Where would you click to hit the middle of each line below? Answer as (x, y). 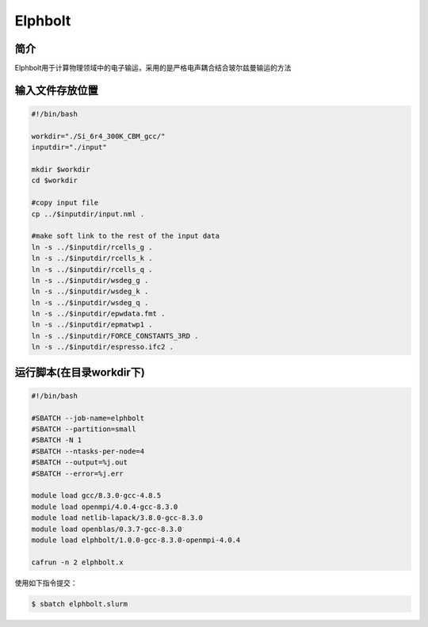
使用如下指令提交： (46, 583)
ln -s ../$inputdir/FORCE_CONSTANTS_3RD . (115, 336)
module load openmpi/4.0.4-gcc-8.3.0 (105, 507)
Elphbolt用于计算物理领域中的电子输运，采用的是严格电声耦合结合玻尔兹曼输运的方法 (153, 68)
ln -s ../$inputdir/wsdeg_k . (90, 292)
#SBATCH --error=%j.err (78, 473)
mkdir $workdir (61, 170)
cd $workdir (55, 181)
